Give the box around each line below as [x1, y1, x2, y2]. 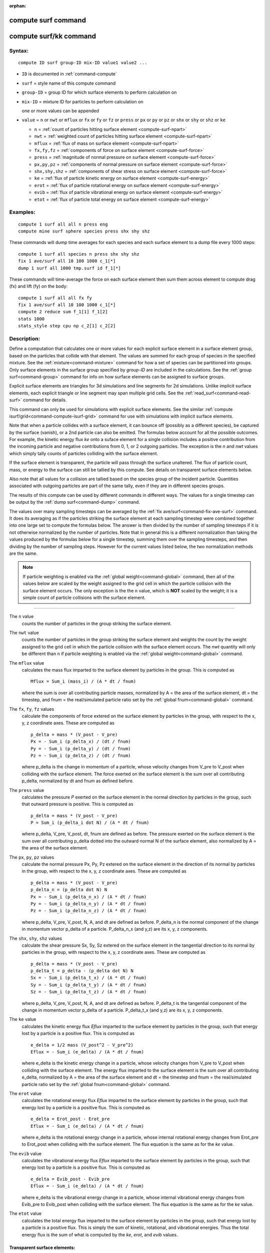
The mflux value [9, 660, 44, 666]
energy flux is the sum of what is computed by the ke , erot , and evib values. [21, 1231, 178, 1237]
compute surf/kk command [9, 32, 96, 40]
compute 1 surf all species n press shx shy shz [18, 251, 139, 257]
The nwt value [9, 630, 39, 636]
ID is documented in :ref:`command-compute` [21, 71, 117, 77]
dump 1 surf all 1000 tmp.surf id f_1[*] [18, 265, 121, 271]
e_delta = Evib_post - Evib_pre [30, 1176, 110, 1182]
